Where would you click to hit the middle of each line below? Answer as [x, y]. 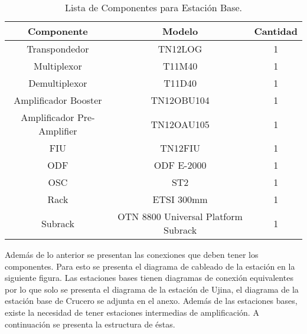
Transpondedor [58, 49]
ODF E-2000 [180, 165]
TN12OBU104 [180, 100]
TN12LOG [180, 49]
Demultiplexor [58, 83]
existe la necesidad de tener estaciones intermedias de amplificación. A [132, 312]
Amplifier [58, 131]
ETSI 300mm [180, 199]
